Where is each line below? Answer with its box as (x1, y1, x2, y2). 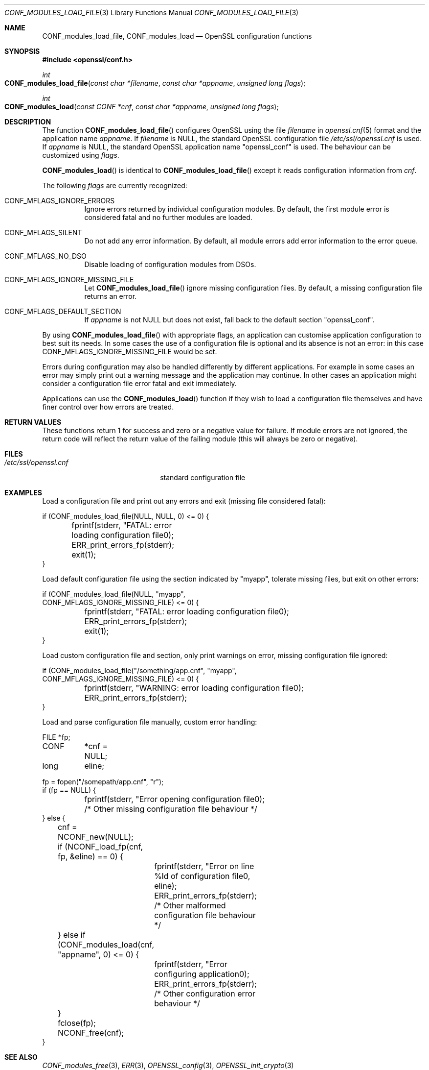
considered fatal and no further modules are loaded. (84, 213, 252, 221)
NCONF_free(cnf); (57, 1028, 124, 1038)
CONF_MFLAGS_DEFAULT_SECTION (4, 307, 121, 316)
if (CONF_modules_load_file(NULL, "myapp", (42, 590, 185, 598)
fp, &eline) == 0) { (57, 851, 124, 861)
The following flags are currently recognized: (42, 181, 187, 190)
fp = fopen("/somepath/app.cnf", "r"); (42, 778, 164, 786)
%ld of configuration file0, (154, 871, 250, 881)
